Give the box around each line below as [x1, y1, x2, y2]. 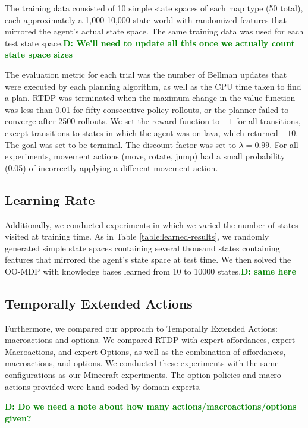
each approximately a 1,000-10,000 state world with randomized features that [5, 13, 287, 26]
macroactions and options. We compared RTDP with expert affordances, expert [5, 333, 296, 346]
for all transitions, [235, 115, 301, 127]
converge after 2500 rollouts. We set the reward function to [5, 115, 220, 127]
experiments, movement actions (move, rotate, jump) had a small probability [5, 150, 285, 162]
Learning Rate [5, 190, 95, 209]
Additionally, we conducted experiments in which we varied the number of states [5, 218, 298, 231]
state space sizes [5, 48, 73, 61]
